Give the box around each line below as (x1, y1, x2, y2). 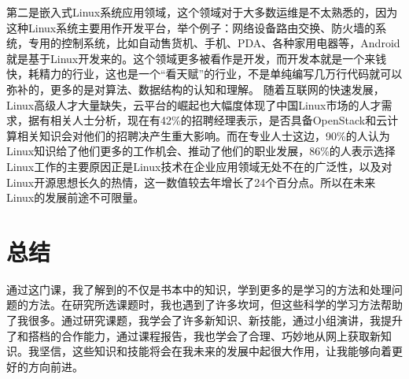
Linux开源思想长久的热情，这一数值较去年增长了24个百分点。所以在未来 (6, 173, 376, 190)
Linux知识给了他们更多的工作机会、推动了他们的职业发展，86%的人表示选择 (6, 143, 396, 159)
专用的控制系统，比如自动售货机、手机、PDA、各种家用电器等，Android (28, 35, 400, 51)
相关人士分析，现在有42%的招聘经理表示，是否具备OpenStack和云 (50, 112, 388, 128)
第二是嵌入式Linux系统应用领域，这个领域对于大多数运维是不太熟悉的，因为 (6, 4, 398, 20)
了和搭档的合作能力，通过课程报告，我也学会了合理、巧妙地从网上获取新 (6, 327, 381, 344)
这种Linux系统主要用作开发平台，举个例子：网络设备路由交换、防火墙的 (6, 19, 376, 35)
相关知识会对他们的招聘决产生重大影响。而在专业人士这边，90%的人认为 (17, 127, 390, 143)
